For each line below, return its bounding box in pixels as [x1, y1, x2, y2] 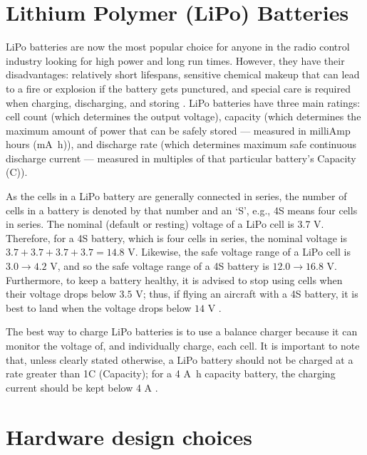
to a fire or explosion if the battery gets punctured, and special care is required [6, 80, 351, 95]
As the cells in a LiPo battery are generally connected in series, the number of [6, 189, 347, 204]
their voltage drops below [6, 286, 116, 301]
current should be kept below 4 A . [6, 380, 158, 394]
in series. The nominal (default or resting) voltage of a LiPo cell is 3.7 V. [6, 216, 324, 231]
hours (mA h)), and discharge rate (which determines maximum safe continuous [6, 137, 357, 152]
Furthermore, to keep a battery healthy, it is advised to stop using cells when [6, 272, 343, 287]
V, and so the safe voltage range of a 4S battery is [50, 258, 269, 273]
